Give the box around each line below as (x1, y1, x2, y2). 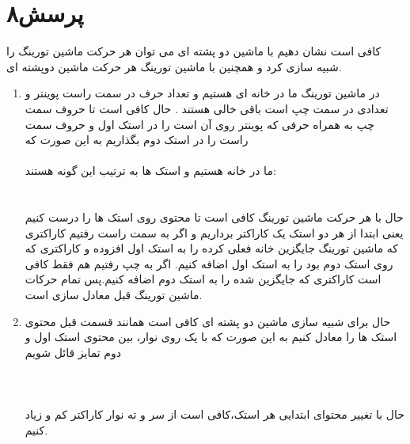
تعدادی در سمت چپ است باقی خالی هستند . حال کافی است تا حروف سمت (25, 100, 389, 116)
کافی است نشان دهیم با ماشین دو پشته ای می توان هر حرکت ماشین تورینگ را (6, 43, 382, 59)
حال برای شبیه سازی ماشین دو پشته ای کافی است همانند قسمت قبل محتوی (25, 313, 391, 329)
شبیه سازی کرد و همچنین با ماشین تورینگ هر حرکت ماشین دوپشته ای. (6, 58, 342, 74)
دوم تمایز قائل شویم (25, 343, 121, 360)
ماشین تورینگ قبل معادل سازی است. (25, 287, 203, 303)
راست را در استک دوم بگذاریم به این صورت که (25, 131, 249, 148)
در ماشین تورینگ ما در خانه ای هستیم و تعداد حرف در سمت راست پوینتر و (25, 85, 380, 101)
